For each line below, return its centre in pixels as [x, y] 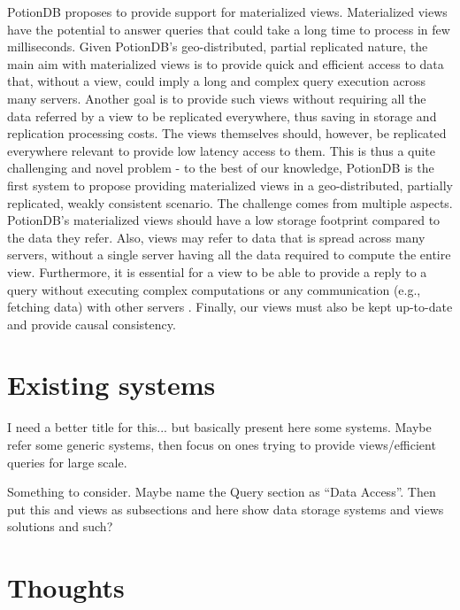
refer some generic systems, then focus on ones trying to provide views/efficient [222, 444]
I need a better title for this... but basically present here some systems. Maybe [219, 427]
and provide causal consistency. [92, 324]
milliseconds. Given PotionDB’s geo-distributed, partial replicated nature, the [218, 46]
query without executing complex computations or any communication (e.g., [214, 289]
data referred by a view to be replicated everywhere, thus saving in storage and [222, 116]
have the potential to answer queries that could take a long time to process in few [229, 29]
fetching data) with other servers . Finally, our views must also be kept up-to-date [230, 307]
